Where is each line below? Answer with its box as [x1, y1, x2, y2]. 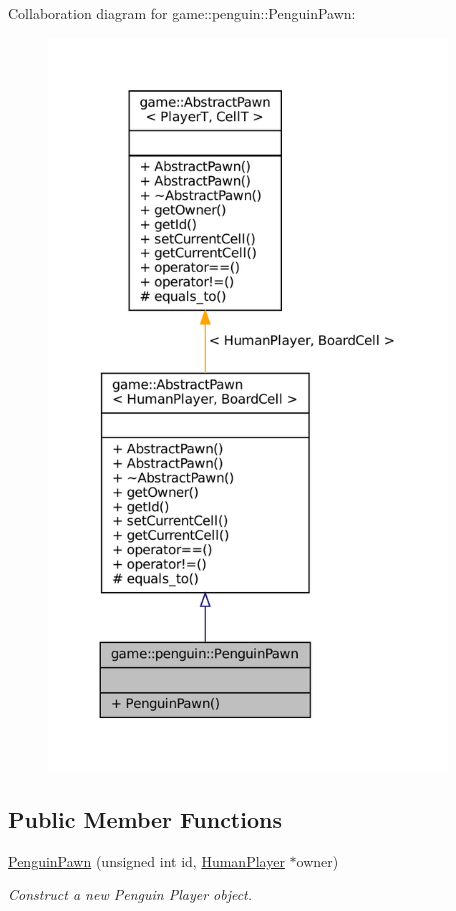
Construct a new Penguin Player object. [8, 884, 253, 905]
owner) [296, 850, 339, 871]
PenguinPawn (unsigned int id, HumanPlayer [8, 850, 285, 871]
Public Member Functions [8, 803, 282, 834]
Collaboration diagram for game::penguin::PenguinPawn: [8, 3, 356, 23]
